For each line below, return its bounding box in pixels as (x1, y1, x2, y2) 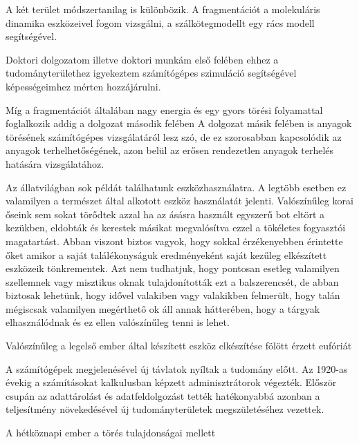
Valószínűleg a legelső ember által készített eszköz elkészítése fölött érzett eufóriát (6, 338, 352, 353)
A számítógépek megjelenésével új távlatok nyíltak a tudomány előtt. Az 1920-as (6, 361, 348, 376)
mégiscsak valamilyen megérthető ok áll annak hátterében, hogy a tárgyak (6, 301, 320, 316)
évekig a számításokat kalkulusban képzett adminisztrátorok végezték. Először (6, 375, 337, 389)
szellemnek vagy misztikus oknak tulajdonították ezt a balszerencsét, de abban (6, 274, 339, 289)
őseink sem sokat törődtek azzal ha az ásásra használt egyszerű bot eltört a (6, 206, 325, 221)
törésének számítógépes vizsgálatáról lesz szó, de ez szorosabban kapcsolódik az (6, 129, 342, 144)
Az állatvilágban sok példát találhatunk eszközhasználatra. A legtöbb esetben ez (6, 180, 347, 194)
